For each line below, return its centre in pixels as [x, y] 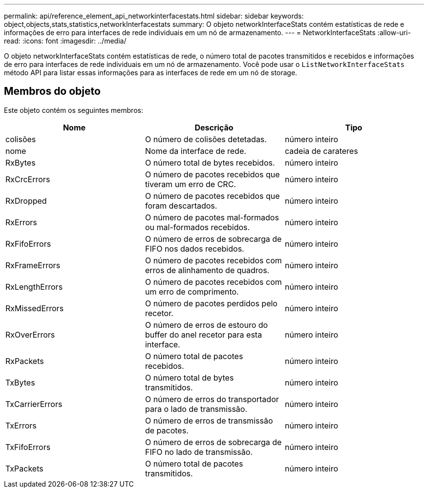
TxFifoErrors [28, 447]
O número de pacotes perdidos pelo [211, 303]
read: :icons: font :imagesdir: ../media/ [65, 41]
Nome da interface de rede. [195, 151]
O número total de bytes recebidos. [210, 162]
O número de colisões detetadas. [206, 139]
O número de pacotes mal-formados [212, 217]
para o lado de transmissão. [196, 409]
